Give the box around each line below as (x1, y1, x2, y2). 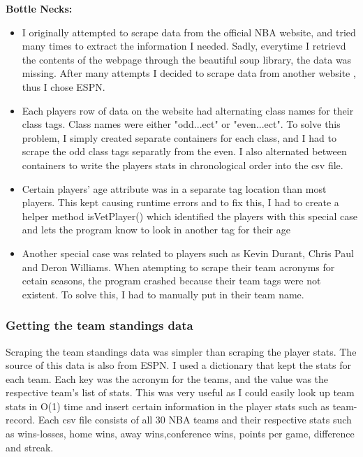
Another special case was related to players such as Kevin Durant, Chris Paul (22, 245, 354, 260)
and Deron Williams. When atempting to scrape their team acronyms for (22, 259, 335, 274)
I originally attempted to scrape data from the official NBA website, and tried (22, 24, 356, 39)
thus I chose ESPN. (22, 79, 105, 94)
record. (6, 412, 36, 427)
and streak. (6, 440, 54, 454)
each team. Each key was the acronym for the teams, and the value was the (6, 371, 329, 386)
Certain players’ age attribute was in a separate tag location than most (22, 181, 327, 196)
